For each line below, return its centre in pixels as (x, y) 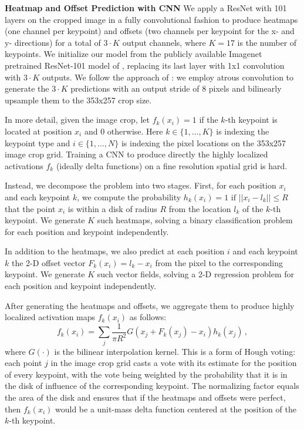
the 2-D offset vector (48, 262)
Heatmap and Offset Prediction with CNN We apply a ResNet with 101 (146, 8)
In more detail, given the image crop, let (77, 120)
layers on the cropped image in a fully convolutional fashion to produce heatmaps (151, 19)
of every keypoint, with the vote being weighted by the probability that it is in (146, 374)
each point (23, 363)
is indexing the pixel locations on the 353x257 (204, 142)
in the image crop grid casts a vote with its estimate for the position (174, 363)
